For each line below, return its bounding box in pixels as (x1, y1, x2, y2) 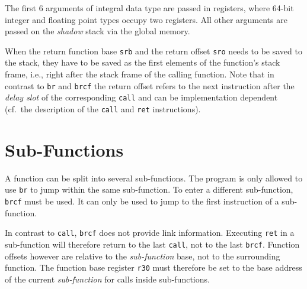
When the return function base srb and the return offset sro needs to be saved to (5, 44, 302, 57)
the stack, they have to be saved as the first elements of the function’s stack (5, 56, 280, 69)
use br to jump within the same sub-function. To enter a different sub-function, (5, 183, 293, 196)
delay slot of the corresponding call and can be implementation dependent (5, 91, 278, 103)
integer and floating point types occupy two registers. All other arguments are (5, 13, 287, 25)
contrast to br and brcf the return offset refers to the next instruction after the (5, 79, 295, 92)
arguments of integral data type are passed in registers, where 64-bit (46, 2, 294, 14)
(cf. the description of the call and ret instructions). (5, 102, 201, 115)
